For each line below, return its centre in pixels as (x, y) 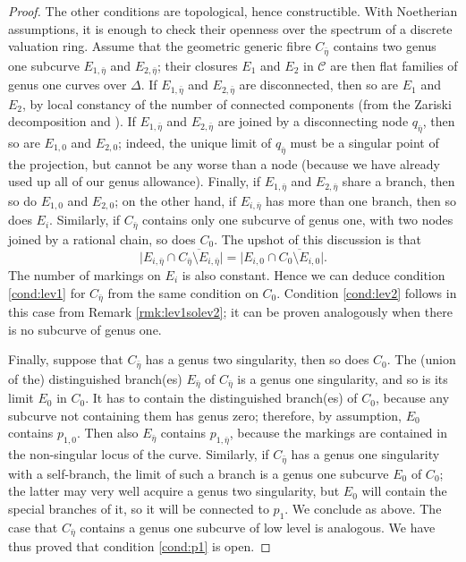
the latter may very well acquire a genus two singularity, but (174, 491)
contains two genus (385, 46)
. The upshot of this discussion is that (318, 238)
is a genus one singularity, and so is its (343, 378)
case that (33, 527)
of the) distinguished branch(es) (95, 378)
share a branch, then (398, 181)
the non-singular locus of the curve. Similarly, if (139, 454)
